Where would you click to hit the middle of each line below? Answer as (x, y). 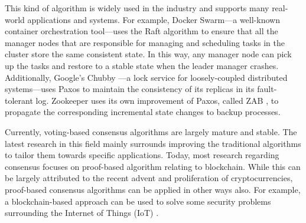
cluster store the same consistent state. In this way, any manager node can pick (148, 54)
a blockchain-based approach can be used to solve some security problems (138, 201)
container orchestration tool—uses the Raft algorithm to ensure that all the (141, 31)
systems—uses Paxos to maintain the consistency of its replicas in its (130, 89)
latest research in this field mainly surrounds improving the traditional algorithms (153, 143)
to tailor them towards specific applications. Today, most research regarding (142, 155)
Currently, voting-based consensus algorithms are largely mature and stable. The (151, 131)
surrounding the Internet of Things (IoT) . (82, 213)
